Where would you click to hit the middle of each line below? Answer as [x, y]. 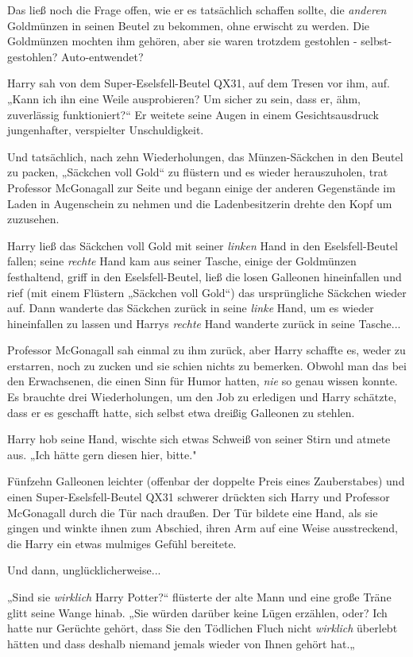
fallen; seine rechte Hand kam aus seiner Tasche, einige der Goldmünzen [182, 261]
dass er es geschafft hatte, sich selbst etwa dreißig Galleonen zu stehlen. [181, 412]
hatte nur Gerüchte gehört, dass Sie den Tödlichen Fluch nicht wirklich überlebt [203, 628]
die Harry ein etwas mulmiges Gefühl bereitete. [122, 543]
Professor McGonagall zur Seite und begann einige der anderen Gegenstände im [201, 187]
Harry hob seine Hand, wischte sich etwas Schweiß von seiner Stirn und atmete [199, 439]
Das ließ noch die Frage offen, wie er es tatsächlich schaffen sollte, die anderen [197, 10]
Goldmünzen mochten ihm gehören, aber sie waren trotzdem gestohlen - [182, 41]
